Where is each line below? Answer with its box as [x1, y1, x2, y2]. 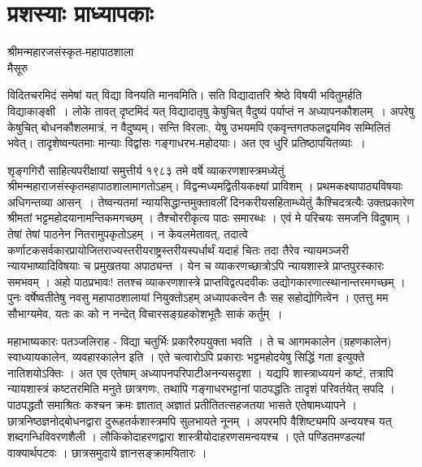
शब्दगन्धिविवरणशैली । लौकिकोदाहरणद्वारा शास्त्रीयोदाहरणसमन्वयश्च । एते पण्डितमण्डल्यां [7, 428, 365, 445]
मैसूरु [7, 59, 28, 76]
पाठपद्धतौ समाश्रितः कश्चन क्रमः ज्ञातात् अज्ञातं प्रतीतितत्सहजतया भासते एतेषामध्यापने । [7, 396, 358, 412]
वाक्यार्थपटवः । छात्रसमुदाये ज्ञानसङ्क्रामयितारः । [7, 443, 207, 460]
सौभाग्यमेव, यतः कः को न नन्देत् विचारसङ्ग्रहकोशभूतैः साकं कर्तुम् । [7, 305, 283, 322]
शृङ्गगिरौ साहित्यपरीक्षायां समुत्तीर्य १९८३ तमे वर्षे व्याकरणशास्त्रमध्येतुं [7, 161, 285, 178]
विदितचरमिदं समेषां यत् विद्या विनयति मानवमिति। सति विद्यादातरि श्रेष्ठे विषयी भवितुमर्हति [7, 86, 362, 103]
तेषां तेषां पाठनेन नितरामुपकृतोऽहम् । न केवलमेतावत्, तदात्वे [7, 225, 248, 242]
